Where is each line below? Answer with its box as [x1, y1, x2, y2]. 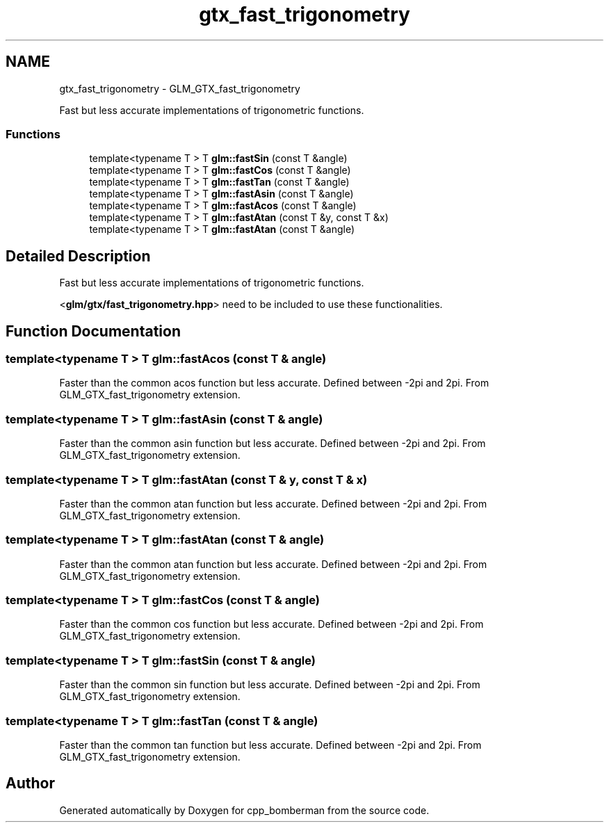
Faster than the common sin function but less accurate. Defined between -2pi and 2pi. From [59, 679, 480, 691]
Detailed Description [6, 247, 151, 265]
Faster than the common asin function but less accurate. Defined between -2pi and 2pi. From [59, 437, 486, 450]
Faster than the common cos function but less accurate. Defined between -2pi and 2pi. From [59, 618, 484, 631]
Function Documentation [6, 322, 181, 340]
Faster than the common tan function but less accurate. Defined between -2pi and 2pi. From [59, 738, 482, 751]
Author [6, 774, 55, 793]
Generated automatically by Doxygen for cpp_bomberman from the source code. [59, 804, 430, 816]
